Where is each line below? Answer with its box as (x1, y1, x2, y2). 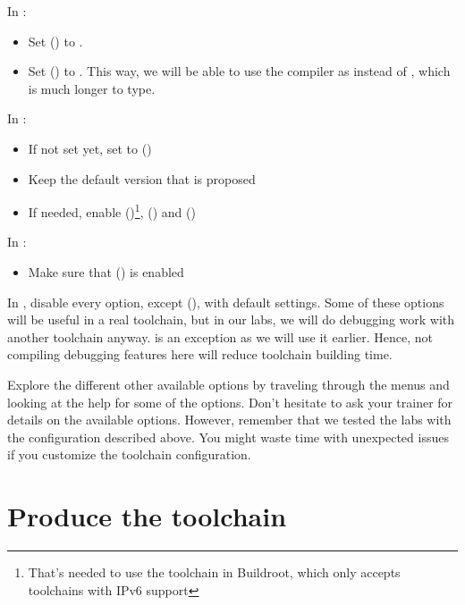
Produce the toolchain (7, 498, 287, 534)
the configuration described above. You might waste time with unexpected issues (7, 427, 449, 446)
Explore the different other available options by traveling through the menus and (7, 374, 450, 393)
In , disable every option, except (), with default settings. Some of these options (7, 292, 444, 311)
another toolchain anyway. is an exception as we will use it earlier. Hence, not (7, 327, 433, 346)
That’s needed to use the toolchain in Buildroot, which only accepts (28, 563, 401, 582)
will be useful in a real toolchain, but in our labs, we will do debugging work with (7, 310, 455, 329)
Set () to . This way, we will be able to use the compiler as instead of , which (28, 62, 451, 80)
